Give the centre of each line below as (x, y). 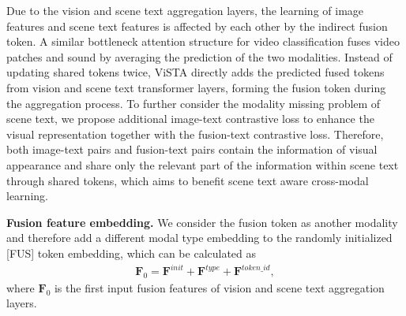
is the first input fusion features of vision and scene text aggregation (219, 287)
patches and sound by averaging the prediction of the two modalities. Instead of (199, 56)
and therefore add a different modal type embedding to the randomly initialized (199, 238)
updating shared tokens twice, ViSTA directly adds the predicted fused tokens (195, 72)
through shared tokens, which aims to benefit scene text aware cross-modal (188, 180)
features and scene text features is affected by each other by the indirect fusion (197, 26)
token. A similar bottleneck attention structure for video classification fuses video (203, 41)
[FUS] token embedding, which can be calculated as (132, 253)
